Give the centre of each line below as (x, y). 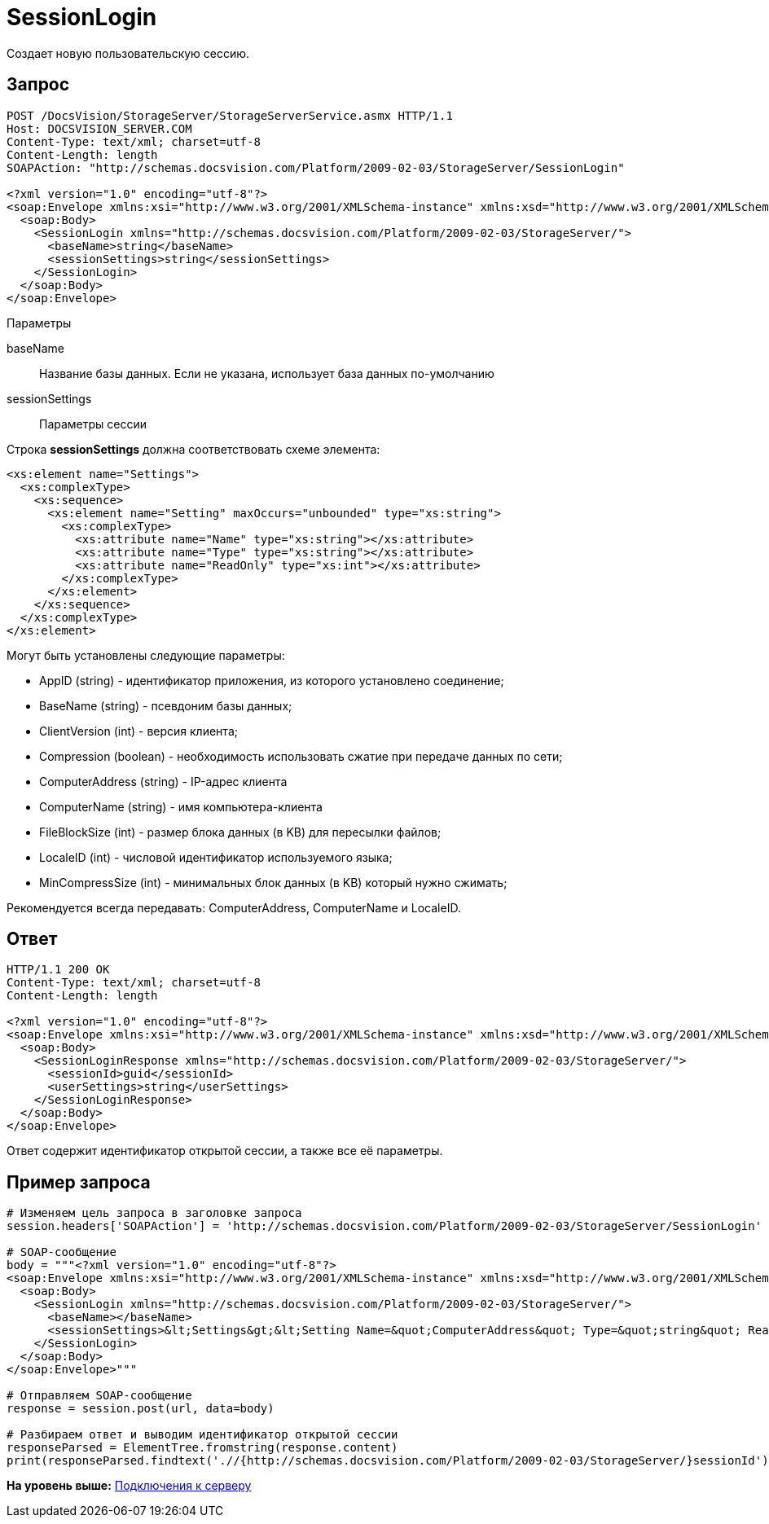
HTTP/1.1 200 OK (58, 970)
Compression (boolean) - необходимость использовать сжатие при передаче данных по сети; (301, 756)
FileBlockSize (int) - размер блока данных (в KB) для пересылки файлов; (240, 832)
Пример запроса (79, 1182)
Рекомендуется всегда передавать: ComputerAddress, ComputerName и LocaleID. (234, 907)
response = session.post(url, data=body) (141, 1409)
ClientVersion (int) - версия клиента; (138, 731)
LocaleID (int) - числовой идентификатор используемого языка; (216, 857)
